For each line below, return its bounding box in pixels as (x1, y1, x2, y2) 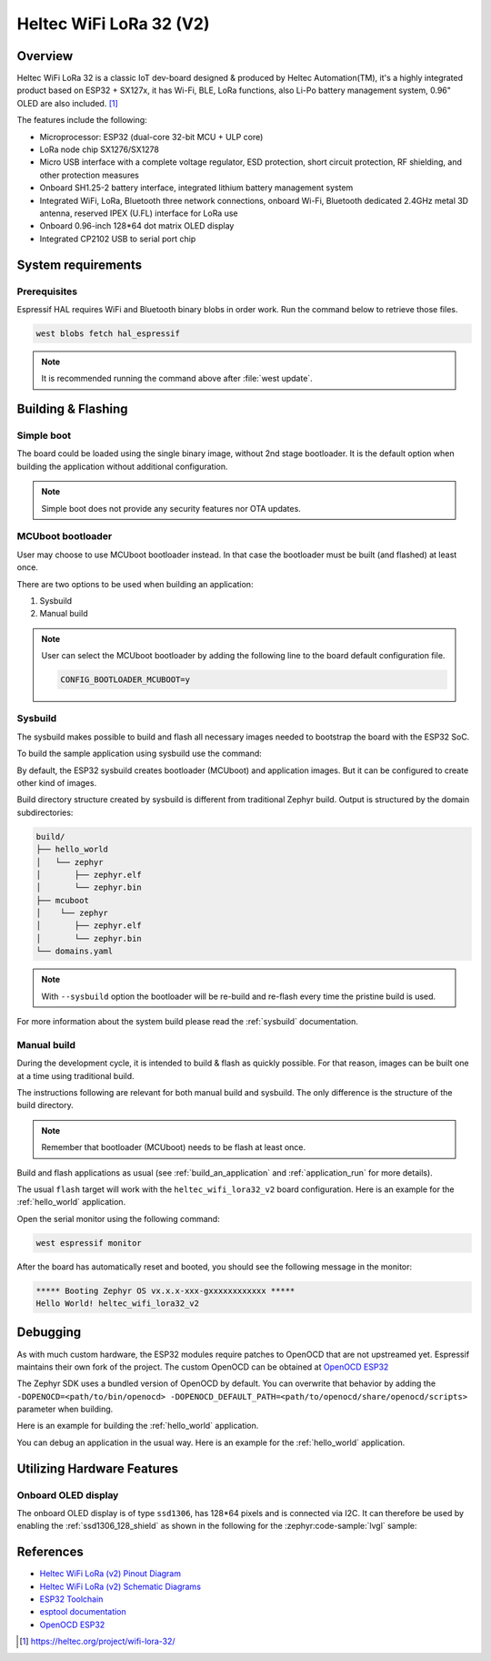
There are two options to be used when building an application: (16, 578, 254, 589)
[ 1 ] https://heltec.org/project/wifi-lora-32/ (19, 1636, 176, 1647)
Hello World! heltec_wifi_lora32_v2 (35, 1299, 200, 1309)
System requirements (16, 257, 143, 272)
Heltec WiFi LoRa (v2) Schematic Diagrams (39, 1581, 202, 1592)
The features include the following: (16, 115, 147, 126)
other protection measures (39, 169, 140, 180)
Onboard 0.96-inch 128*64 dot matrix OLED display (39, 220, 235, 231)
